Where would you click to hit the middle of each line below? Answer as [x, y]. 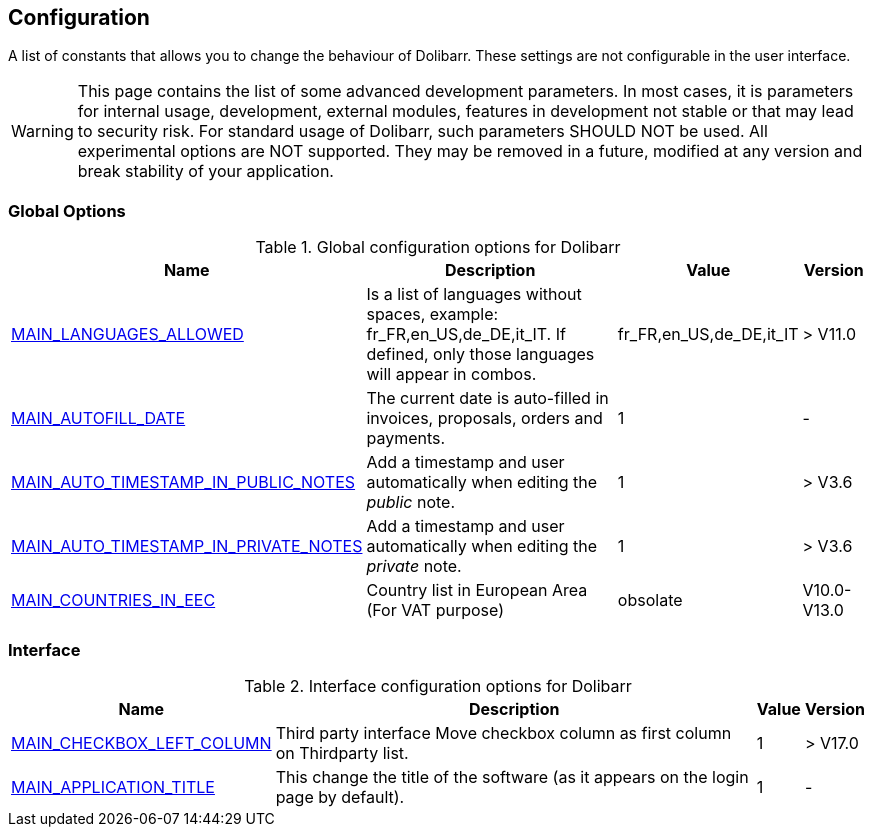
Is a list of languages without [474, 294]
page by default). [340, 796]
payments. [406, 438]
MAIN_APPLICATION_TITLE [113, 786]
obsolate [650, 600]
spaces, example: [432, 314]
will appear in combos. [451, 374]
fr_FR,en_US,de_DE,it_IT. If [466, 334]
